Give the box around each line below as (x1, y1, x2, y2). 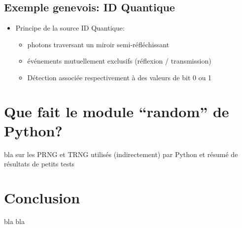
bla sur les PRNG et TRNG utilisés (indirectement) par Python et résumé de (4, 149, 238, 159)
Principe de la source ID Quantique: (15, 23, 125, 33)
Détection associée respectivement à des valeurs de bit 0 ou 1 (27, 72, 212, 82)
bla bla (4, 216, 25, 227)
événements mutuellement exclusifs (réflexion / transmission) (27, 56, 211, 66)
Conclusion (4, 188, 80, 208)
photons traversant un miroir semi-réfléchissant (27, 39, 170, 49)
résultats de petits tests (4, 159, 75, 169)
